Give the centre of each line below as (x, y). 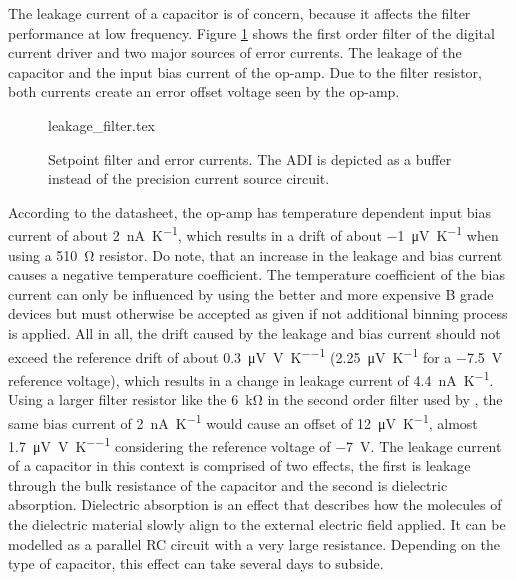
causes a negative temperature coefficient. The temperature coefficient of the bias (256, 274)
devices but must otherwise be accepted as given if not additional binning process (258, 313)
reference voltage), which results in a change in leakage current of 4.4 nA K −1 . (251, 378)
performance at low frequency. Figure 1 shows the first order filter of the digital (251, 32)
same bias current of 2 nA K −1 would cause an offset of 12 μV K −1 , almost (243, 421)
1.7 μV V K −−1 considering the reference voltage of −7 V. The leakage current (255, 444)
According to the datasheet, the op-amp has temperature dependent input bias (249, 211)
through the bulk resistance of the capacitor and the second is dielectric (228, 484)
